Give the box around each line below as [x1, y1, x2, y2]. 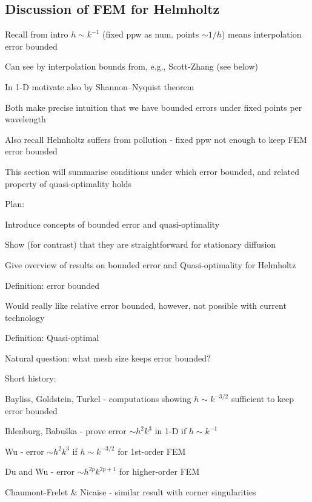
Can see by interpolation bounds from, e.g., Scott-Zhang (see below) [5, 60, 258, 73]
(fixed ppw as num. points [102, 28, 199, 41]
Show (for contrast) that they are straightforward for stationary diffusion [5, 238, 276, 251]
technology [5, 311, 45, 323]
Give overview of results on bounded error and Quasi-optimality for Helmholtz [5, 258, 296, 271]
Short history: [5, 372, 56, 385]
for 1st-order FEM [118, 444, 186, 457]
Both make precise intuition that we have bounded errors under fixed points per [5, 101, 302, 113]
